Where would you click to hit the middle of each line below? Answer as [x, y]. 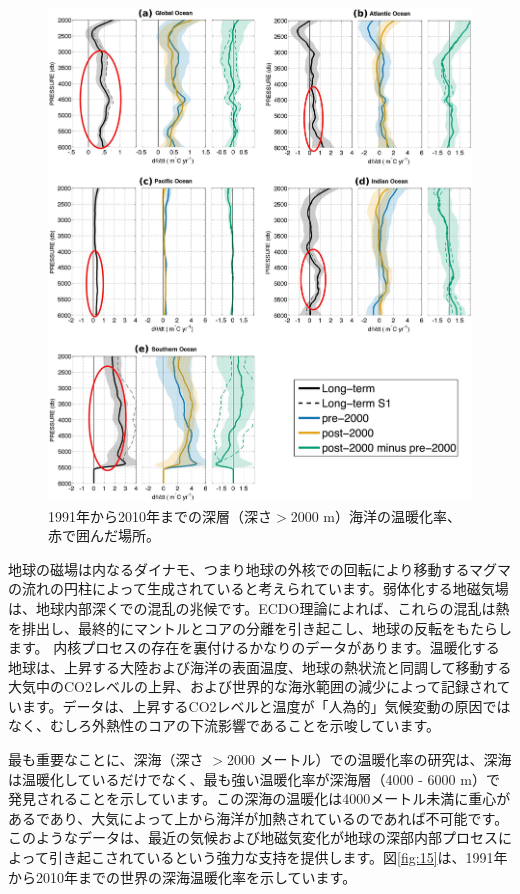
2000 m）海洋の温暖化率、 [375, 515]
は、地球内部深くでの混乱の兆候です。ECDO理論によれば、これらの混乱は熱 [259, 607]
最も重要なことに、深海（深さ [106, 759]
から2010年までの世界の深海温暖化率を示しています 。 [182, 876]
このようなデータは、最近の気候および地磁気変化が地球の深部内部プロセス [253, 837]
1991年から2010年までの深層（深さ [160, 515]
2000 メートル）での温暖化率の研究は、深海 [369, 759]
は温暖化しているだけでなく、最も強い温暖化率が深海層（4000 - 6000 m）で [254, 778]
